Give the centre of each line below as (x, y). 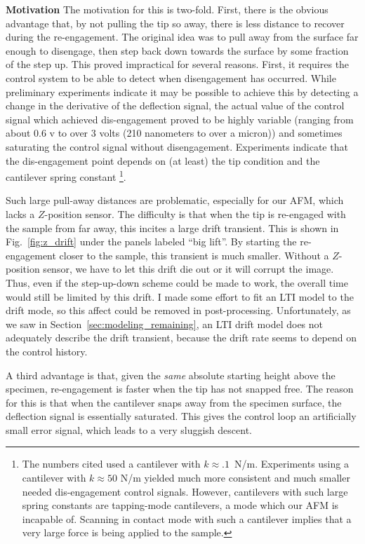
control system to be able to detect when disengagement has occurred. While (171, 77)
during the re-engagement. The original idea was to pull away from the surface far (182, 37)
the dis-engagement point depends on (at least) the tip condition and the (163, 160)
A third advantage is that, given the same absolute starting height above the (171, 375)
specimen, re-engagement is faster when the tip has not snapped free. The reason (180, 389)
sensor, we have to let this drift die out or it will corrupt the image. (188, 269)
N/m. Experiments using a (292, 464)
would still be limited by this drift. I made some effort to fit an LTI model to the (180, 296)
